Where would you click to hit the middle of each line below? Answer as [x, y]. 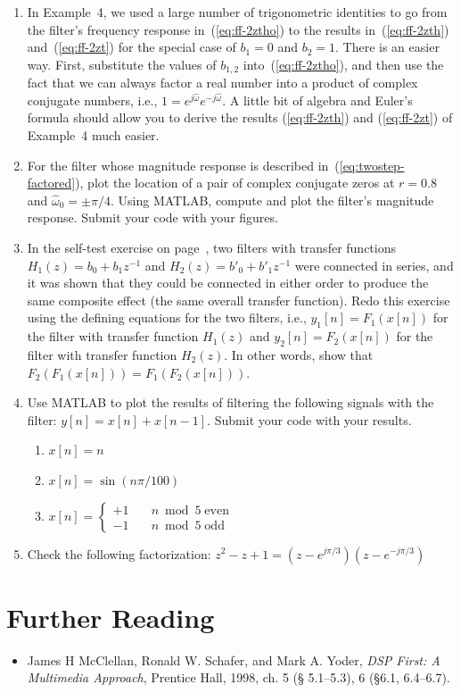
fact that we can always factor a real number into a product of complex [222, 83]
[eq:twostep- [372, 165]
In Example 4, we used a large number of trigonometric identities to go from [237, 12]
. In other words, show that [299, 354]
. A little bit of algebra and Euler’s [317, 100]
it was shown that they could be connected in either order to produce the [228, 283]
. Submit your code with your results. [309, 419]
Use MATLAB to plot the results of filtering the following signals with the [230, 402]
